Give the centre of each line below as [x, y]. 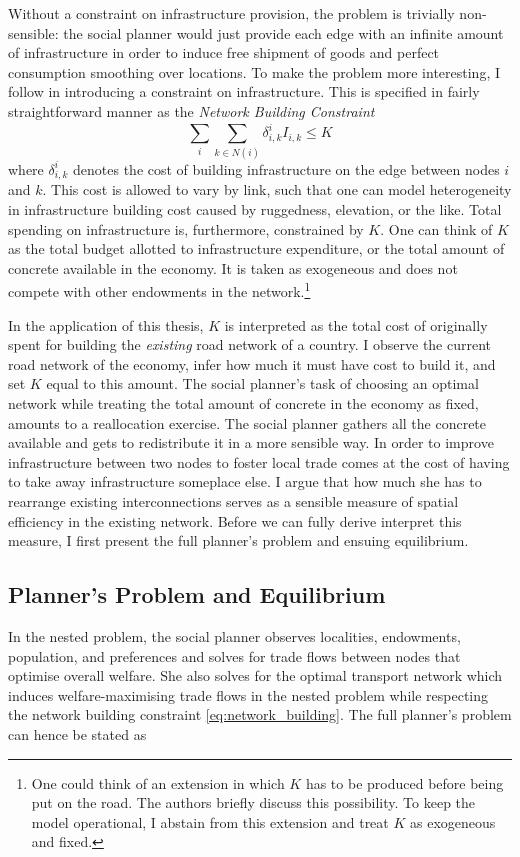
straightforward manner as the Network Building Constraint [191, 110]
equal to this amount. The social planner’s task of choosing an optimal [262, 383]
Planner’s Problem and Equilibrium [197, 594]
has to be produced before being [404, 782]
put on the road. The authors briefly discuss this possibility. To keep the [253, 802]
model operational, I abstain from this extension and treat [210, 821]
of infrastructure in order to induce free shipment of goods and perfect [224, 52]
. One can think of [436, 228]
